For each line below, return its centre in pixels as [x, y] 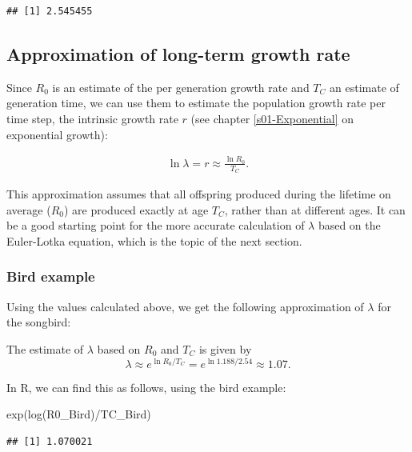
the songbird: [39, 322]
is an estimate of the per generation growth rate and [181, 87]
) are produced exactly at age [136, 209]
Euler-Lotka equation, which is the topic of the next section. [154, 240]
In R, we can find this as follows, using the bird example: [146, 387]
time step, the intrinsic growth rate [92, 118]
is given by [225, 348]
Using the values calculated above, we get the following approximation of [185, 306]
